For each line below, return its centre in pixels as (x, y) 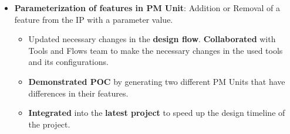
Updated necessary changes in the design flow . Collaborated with (152, 39)
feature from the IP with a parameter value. (94, 19)
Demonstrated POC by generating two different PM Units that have (157, 81)
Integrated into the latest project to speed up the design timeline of (157, 113)
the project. (49, 124)
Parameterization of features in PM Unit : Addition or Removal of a (147, 8)
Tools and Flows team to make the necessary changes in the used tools (156, 50)
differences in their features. (78, 93)
